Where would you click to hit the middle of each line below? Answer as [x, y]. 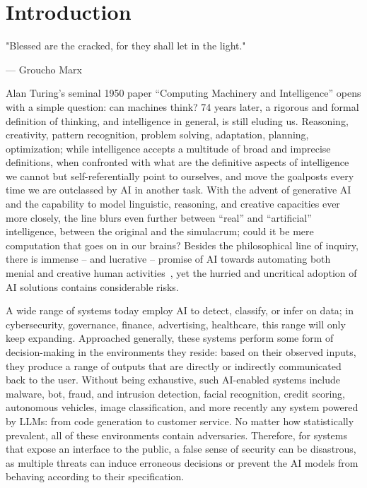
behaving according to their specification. [95, 476]
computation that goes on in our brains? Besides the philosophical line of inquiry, [182, 245]
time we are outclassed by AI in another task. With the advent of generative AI [179, 190]
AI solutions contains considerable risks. [92, 286]
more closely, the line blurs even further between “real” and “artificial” [159, 217]
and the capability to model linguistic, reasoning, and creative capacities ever [173, 204]
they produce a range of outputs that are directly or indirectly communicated [174, 365]
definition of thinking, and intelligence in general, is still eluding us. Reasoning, [177, 120]
